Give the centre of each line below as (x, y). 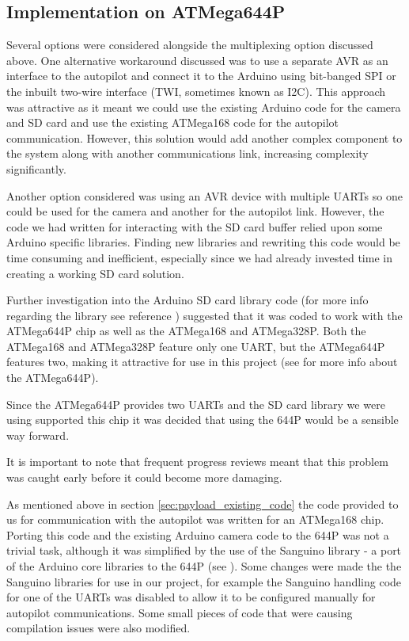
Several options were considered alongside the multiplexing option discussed (190, 45)
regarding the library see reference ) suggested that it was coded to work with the (204, 315)
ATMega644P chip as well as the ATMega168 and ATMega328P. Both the (186, 331)
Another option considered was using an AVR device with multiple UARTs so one (204, 195)
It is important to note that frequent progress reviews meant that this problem (197, 462)
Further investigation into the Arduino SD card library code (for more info (187, 300)
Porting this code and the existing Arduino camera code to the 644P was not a (198, 534)
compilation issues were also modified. (98, 628)
